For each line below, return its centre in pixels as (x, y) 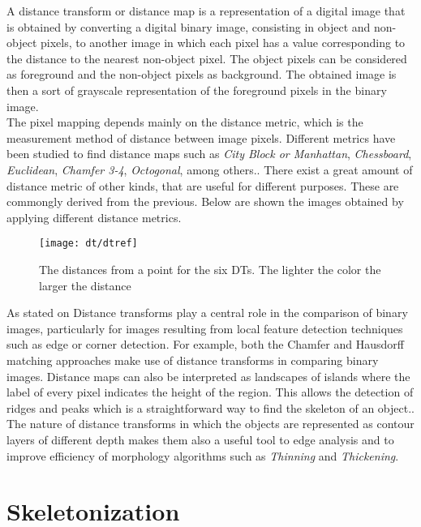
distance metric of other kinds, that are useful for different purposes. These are (203, 185)
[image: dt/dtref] (88, 244)
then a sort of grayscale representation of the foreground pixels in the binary (197, 90)
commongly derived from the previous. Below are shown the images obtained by (205, 201)
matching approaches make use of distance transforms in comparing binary (193, 360)
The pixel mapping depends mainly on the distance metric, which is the (185, 122)
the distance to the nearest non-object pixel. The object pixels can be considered (207, 58)
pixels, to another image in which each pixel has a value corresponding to (223, 43)
